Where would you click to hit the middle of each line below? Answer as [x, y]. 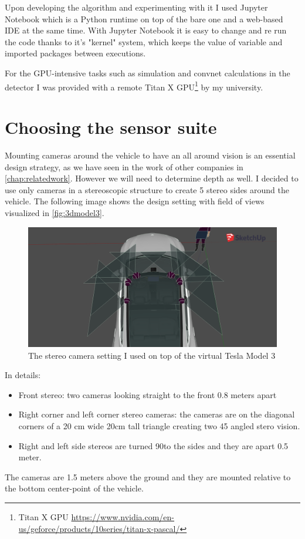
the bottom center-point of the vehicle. [74, 488]
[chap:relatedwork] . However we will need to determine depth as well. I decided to [152, 178]
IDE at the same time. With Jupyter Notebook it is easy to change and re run [146, 30]
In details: [23, 375]
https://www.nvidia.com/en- [123, 516]
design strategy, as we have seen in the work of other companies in [124, 166]
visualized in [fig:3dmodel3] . [55, 212]
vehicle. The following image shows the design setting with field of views [135, 201]
